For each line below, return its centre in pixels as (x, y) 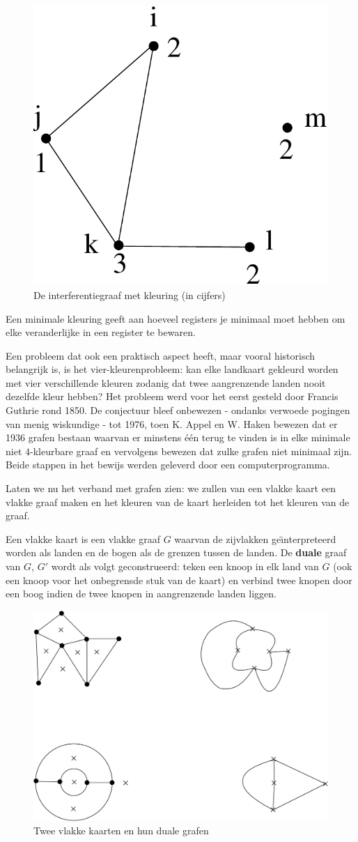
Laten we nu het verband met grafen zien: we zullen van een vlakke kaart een (171, 488)
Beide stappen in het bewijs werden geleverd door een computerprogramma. (168, 465)
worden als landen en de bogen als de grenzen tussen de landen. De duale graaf (176, 552)
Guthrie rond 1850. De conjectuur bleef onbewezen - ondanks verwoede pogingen (178, 410)
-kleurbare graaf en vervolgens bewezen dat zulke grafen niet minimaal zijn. (191, 451)
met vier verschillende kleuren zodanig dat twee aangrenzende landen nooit (166, 382)
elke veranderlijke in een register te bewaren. (101, 332)
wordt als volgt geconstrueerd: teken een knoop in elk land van (185, 566)
